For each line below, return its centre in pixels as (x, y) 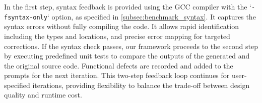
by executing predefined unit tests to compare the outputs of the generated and (127, 56)
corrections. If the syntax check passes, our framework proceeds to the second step (131, 46)
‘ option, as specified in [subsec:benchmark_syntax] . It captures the (151, 16)
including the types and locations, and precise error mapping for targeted (117, 36)
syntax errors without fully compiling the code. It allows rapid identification (121, 26)
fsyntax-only (26, 17)
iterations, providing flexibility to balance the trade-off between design (141, 85)
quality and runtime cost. (43, 95)
